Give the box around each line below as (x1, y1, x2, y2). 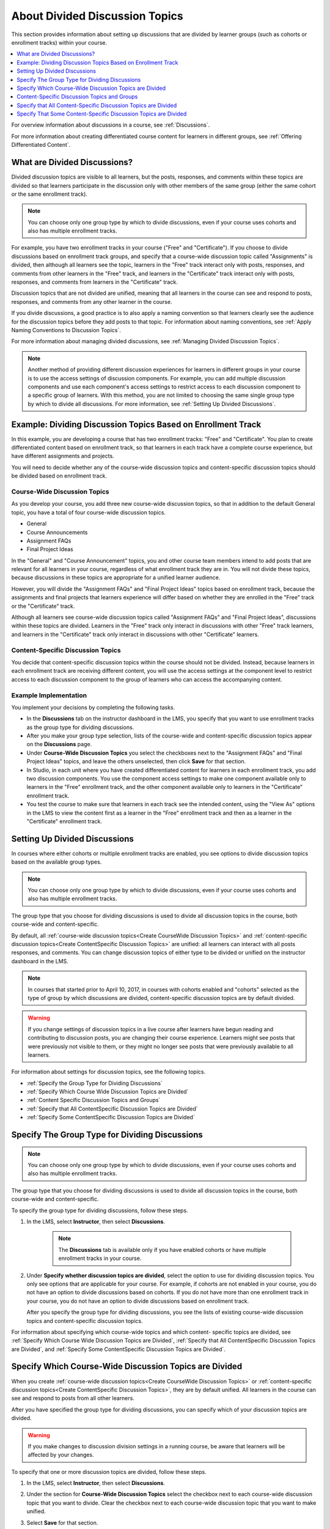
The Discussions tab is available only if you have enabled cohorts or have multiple (58, 1246, 266, 1253)
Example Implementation (11, 691, 87, 700)
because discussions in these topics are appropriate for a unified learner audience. (11, 574, 221, 581)
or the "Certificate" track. (11, 602, 75, 610)
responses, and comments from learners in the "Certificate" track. (11, 278, 178, 286)
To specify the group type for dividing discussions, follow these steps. (11, 1207, 189, 1214)
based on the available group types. (11, 858, 102, 865)
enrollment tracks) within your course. (11, 39, 107, 46)
